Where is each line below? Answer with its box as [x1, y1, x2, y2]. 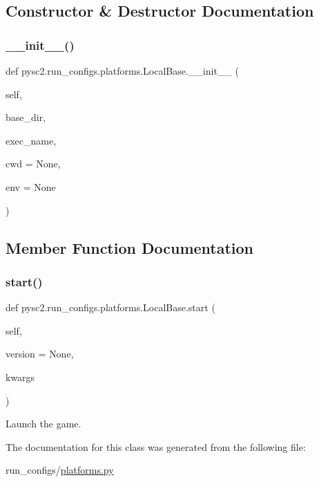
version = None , [6, 346, 74, 361]
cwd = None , [6, 156, 61, 171]
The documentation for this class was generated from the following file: [6, 439, 306, 454]
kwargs [6, 369, 35, 384]
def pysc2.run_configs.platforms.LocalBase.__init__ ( [6, 64, 239, 77]
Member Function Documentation [6, 237, 254, 258]
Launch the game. [6, 416, 81, 431]
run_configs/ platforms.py [6, 463, 114, 477]
